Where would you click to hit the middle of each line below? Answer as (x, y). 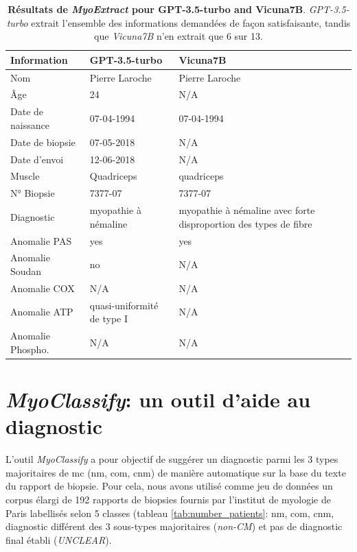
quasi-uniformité (124, 305)
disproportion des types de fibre (245, 223)
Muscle (25, 176)
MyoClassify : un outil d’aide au (158, 399)
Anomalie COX (43, 288)
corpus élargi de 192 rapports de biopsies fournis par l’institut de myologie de (168, 499)
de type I (109, 319)
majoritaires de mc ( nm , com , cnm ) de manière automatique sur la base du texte (176, 472)
